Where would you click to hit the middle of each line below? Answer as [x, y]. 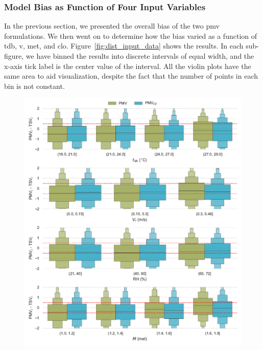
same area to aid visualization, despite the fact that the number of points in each [131, 76]
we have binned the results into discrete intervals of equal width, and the [140, 56]
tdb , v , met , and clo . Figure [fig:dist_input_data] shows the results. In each [124, 46]
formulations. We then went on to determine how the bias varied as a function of [131, 36]
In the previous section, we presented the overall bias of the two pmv [112, 26]
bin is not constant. [34, 86]
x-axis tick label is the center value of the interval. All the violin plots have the [128, 66]
